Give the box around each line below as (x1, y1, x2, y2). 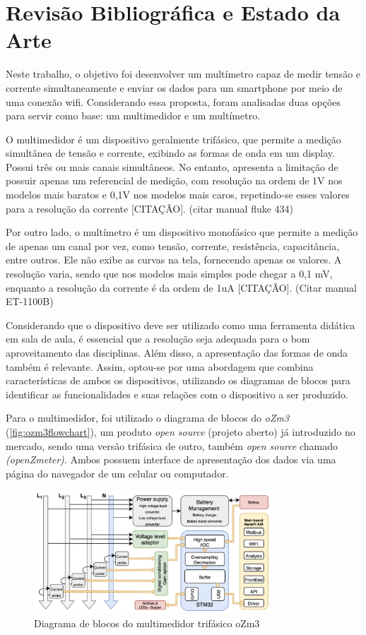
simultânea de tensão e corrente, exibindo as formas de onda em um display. (6, 146, 335, 160)
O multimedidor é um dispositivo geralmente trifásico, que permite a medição (6, 131, 341, 146)
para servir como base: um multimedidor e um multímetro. (6, 108, 261, 123)
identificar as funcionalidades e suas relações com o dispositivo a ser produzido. (6, 386, 348, 401)
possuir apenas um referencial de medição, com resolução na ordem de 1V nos (6, 173, 343, 188)
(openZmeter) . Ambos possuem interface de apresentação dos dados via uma (6, 452, 336, 467)
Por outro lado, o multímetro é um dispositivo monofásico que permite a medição (6, 225, 358, 239)
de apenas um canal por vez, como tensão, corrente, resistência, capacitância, (6, 238, 340, 253)
